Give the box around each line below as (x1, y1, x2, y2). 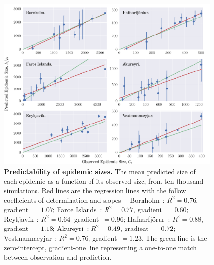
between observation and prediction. (4, 252, 112, 262)
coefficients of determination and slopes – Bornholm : (4, 194, 165, 205)
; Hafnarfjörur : (123, 213, 170, 224)
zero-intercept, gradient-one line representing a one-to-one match (4, 242, 197, 252)
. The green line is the (141, 233, 207, 243)
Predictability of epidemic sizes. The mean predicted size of (4, 166, 196, 176)
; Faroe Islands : (53, 204, 102, 214)
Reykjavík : (4, 213, 39, 224)
